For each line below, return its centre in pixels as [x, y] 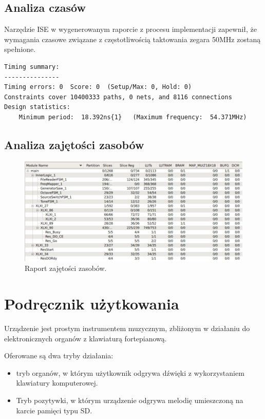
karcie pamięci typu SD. [54, 410]
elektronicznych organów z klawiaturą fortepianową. [86, 338]
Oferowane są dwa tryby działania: [59, 356]
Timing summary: [32, 67]
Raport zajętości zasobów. [66, 268]
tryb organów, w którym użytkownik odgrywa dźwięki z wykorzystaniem [130, 372]
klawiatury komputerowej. [57, 383]
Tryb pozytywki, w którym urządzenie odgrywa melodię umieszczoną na [130, 400]
